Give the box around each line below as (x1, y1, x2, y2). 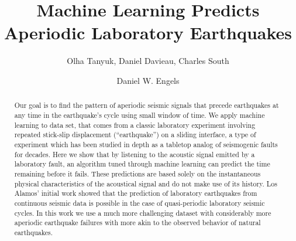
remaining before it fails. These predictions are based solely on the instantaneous (14, 168, 261, 178)
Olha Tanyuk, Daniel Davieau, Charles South (67, 55, 229, 67)
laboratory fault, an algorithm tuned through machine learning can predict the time (14, 159, 270, 169)
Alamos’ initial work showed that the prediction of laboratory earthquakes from (14, 188, 257, 198)
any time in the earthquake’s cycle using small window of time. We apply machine (14, 110, 265, 120)
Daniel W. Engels (116, 74, 180, 86)
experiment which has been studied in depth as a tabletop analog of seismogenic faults (14, 139, 278, 149)
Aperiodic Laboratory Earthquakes (4, 21, 292, 45)
